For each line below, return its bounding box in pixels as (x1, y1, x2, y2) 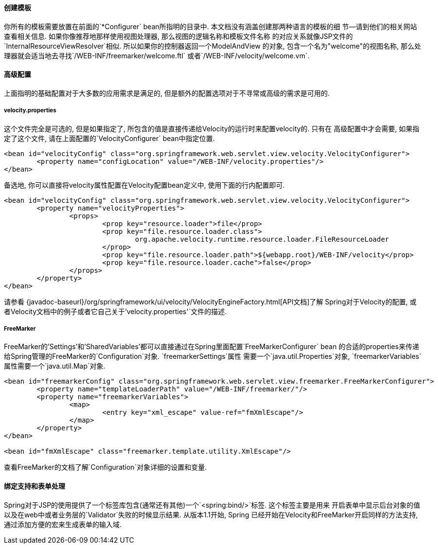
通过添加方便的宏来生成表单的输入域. (4, 520, 122, 529)
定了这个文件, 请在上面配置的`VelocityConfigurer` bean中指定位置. (4, 134, 215, 142)
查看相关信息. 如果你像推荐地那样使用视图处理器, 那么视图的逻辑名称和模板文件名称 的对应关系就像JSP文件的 (4, 32, 353, 40)
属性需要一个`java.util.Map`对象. (4, 362, 105, 371)
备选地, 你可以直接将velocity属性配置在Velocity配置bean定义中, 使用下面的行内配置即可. (4, 180, 285, 189)
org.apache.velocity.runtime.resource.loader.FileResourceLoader (135, 235, 389, 243)
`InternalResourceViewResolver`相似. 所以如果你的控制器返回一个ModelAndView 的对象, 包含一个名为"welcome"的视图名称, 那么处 (4, 41, 421, 50)
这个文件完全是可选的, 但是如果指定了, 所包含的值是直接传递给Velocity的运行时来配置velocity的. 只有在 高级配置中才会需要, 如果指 (4, 124, 420, 133)
